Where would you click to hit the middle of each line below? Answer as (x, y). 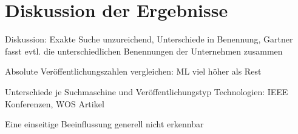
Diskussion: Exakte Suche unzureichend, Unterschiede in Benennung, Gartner (149, 39)
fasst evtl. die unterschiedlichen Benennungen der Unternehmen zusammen (144, 51)
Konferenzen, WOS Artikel (55, 103)
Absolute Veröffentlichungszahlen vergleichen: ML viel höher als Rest (133, 71)
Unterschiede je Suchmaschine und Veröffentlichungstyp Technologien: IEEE (147, 91)
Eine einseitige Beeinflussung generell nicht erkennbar (104, 124)
